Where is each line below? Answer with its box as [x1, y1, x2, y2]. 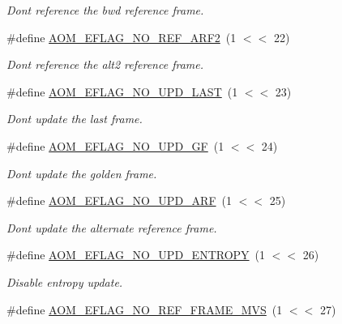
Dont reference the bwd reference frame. [6, 2, 204, 18]
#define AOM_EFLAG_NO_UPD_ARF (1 [6, 192, 232, 209]
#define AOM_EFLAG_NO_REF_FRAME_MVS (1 [6, 301, 283, 318]
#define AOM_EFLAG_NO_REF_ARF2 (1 [6, 28, 237, 45]
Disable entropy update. [6, 273, 123, 290]
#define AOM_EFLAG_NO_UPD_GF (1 [6, 137, 224, 154]
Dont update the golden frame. [6, 164, 157, 181]
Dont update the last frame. [6, 110, 143, 127]
